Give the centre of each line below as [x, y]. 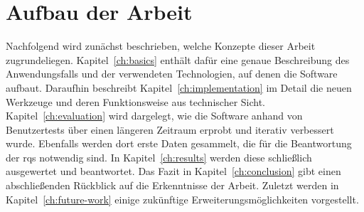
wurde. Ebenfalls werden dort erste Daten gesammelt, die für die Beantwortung [179, 143]
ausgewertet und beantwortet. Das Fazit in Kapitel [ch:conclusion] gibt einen [173, 171]
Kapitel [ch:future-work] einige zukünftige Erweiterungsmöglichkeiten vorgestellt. [182, 199]
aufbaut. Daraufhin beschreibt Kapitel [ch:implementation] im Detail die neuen [179, 87]
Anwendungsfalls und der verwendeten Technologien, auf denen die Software [172, 74]
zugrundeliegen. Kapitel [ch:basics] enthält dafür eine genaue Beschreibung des [178, 59]
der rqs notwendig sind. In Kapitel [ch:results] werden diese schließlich [159, 157]
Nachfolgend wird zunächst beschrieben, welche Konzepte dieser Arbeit [161, 46]
